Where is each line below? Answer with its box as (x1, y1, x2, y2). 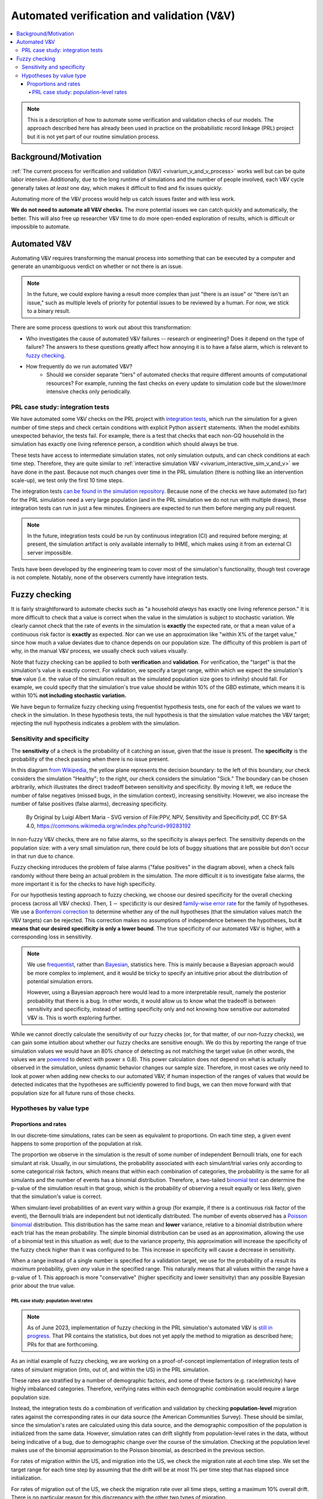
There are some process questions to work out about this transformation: (11, 324, 191, 331)
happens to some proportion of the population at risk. (11, 1140, 143, 1147)
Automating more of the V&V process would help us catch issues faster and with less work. (11, 195, 236, 202)
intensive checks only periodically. (46, 388, 132, 395)
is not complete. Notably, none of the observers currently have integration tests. (11, 574, 209, 581)
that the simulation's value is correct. (11, 1193, 102, 1200)
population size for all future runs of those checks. (11, 1089, 136, 1097)
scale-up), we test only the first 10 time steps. (11, 477, 124, 484)
